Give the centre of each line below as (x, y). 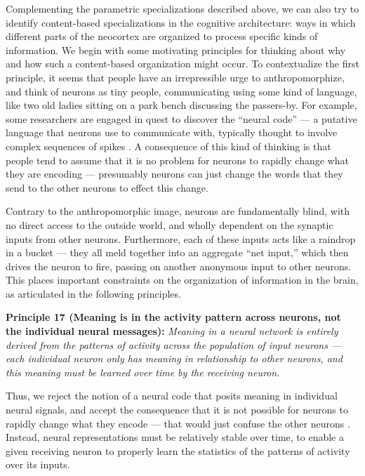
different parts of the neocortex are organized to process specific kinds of (162, 36)
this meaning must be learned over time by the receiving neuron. (143, 372)
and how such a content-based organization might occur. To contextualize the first (182, 64)
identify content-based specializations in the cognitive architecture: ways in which (181, 22)
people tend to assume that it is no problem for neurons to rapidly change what (177, 160)
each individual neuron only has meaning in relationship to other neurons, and (174, 358)
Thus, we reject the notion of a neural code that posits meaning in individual (172, 396)
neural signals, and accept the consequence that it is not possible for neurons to (177, 410)
